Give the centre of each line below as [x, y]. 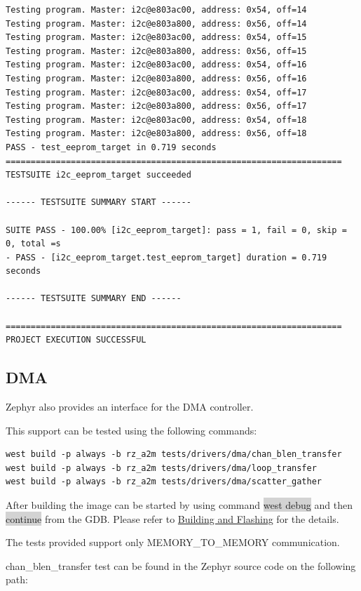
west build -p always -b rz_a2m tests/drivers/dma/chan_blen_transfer [174, 454]
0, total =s [33, 244]
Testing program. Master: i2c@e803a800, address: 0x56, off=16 [156, 78]
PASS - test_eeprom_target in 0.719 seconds [111, 147]
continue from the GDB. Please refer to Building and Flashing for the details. [172, 518]
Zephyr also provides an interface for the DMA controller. [130, 407]
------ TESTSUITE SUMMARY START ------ [98, 202]
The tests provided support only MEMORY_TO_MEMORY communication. [173, 542]
